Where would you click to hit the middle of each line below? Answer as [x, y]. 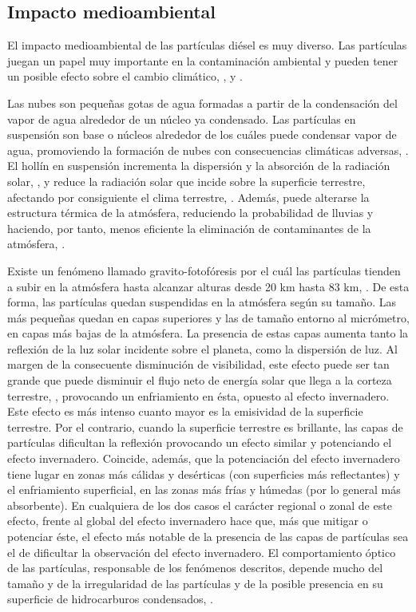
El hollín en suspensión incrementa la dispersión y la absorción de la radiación [199, 166]
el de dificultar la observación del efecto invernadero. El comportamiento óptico [202, 552]
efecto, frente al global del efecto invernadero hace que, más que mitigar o [188, 521]
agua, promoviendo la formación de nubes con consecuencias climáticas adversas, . [208, 150]
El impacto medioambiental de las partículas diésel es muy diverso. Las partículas [207, 45]
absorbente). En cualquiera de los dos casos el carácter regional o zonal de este [200, 505]
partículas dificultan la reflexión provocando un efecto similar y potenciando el [200, 442]
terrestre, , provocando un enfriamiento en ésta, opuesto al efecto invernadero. [198, 395]
